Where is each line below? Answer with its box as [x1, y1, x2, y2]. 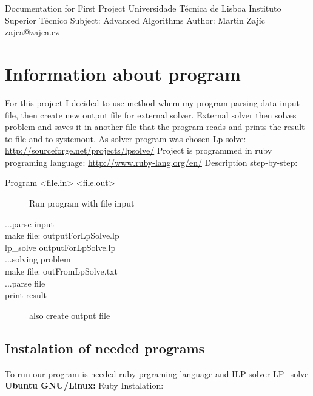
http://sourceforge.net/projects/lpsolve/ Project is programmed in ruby [5, 144, 272, 157]
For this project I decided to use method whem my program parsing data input [5, 96, 300, 109]
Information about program [5, 61, 241, 86]
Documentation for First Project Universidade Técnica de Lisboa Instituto [5, 2, 281, 14]
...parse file [5, 276, 45, 289]
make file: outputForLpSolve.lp [5, 229, 119, 242]
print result [5, 288, 47, 301]
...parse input [5, 217, 55, 230]
